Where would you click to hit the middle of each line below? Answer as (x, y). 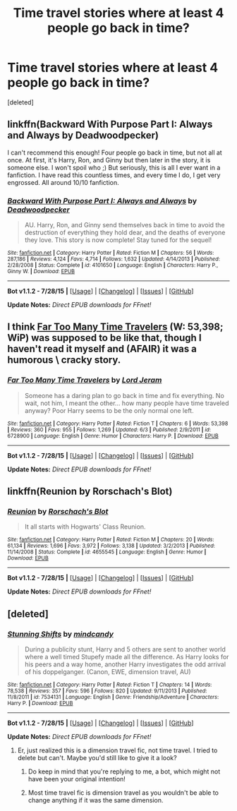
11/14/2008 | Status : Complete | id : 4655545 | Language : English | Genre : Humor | (107, 552)
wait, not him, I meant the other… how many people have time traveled (127, 403)
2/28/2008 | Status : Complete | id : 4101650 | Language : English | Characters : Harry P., (113, 265)
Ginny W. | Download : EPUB (41, 272)
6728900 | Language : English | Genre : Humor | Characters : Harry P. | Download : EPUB (113, 435)
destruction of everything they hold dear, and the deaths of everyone (125, 233)
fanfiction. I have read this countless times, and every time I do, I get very (114, 175)
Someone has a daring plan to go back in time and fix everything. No (124, 395)
